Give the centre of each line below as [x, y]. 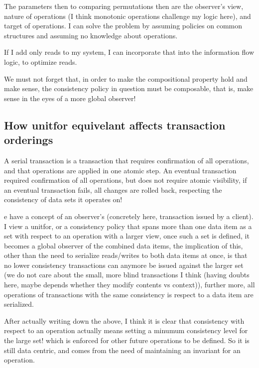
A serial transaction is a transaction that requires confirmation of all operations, [127, 160]
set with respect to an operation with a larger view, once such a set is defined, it [127, 236]
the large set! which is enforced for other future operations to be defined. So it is [127, 340]
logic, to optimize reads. [41, 61]
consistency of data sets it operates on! [63, 199]
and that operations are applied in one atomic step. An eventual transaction [120, 170]
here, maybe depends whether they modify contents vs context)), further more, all [129, 285]
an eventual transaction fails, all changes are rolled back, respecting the [113, 189]
